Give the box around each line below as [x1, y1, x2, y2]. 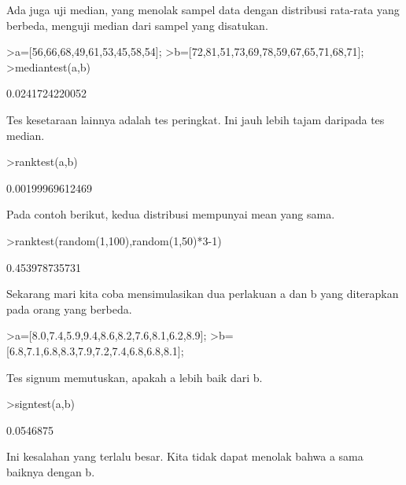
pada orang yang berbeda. [6, 300, 132, 317]
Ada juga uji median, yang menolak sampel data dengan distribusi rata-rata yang [6, 2, 400, 17]
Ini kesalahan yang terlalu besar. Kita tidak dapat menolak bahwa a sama [6, 448, 364, 465]
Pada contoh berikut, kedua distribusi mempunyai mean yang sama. [6, 206, 335, 222]
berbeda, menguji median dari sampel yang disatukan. [6, 17, 268, 33]
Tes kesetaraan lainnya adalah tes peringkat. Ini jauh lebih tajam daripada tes [6, 111, 385, 127]
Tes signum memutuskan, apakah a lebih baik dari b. [6, 369, 263, 385]
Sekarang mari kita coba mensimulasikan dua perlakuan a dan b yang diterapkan [6, 285, 399, 302]
